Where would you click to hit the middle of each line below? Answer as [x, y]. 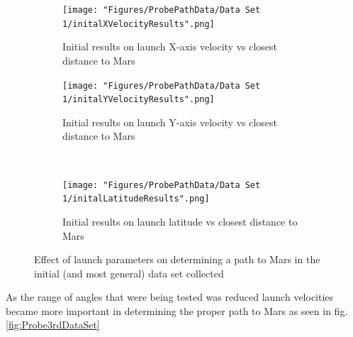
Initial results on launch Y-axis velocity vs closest [170, 122]
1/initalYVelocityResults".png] [139, 100]
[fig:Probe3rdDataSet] [53, 325]
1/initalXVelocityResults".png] [139, 24]
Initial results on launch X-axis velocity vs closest [170, 46]
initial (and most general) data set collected [129, 273]
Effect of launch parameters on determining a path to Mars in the [177, 259]
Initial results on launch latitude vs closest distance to [180, 221]
